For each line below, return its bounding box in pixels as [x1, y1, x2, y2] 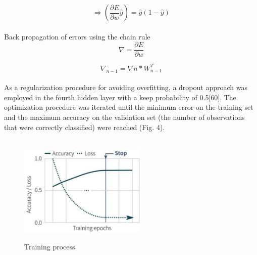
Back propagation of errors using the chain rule [4, 31, 150, 41]
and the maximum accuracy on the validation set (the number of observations [4, 111, 245, 122]
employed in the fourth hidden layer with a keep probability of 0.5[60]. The [4, 92, 236, 102]
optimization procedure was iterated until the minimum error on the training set [4, 102, 253, 112]
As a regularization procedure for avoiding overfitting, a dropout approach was [4, 82, 247, 93]
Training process [24, 241, 75, 252]
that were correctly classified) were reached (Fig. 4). [4, 121, 165, 132]
